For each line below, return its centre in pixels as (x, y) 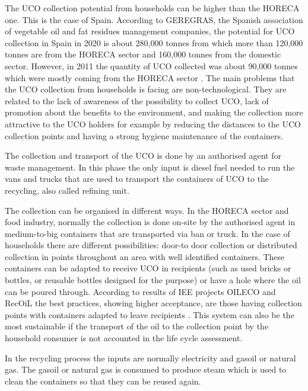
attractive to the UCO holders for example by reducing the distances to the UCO (153, 124)
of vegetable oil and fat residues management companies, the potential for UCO (150, 31)
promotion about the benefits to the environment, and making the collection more (154, 112)
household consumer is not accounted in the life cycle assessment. (124, 338)
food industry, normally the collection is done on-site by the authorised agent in (150, 222)
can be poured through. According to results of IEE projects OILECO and (140, 291)
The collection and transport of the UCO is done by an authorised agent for (143, 156)
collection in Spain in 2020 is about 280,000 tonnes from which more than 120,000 (154, 42)
